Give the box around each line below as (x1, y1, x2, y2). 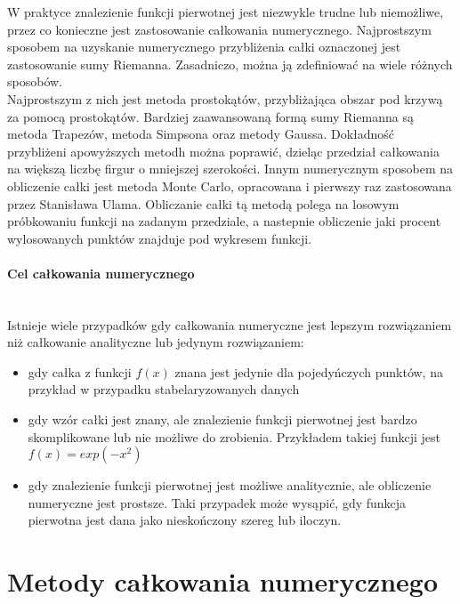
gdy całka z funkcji (28, 362, 132, 381)
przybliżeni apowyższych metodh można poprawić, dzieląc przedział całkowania (7, 141, 440, 160)
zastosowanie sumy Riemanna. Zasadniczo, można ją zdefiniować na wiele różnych (7, 54, 453, 73)
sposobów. (7, 72, 62, 91)
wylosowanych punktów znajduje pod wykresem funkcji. (7, 229, 312, 247)
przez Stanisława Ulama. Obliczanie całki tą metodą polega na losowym (7, 194, 399, 213)
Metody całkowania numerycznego (7, 563, 438, 600)
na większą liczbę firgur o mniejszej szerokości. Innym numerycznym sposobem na (7, 159, 454, 178)
